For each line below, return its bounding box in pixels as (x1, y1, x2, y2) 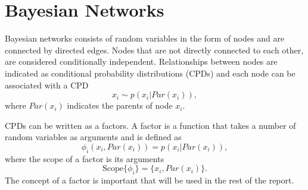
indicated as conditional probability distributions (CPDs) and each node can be (5, 66, 295, 79)
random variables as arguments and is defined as (5, 131, 182, 143)
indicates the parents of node (67, 99, 173, 112)
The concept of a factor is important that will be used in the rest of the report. (5, 174, 294, 186)
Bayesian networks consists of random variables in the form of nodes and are (5, 32, 285, 45)
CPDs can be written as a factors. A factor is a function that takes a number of (5, 119, 296, 131)
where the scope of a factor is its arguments (5, 152, 164, 164)
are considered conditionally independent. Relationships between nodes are (5, 55, 278, 68)
